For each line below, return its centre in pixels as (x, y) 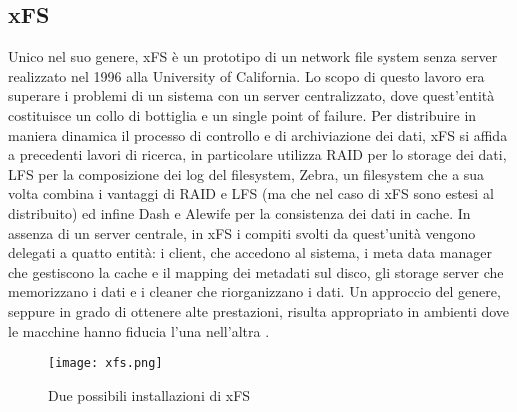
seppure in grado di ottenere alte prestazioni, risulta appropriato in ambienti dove (259, 310)
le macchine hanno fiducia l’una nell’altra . (139, 330)
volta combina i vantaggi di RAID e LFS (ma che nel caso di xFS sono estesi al (251, 193)
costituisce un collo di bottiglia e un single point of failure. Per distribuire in (242, 114)
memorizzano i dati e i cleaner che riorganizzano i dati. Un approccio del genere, (254, 291)
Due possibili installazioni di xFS (149, 394)
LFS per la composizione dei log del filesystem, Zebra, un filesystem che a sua (246, 173)
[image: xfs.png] (105, 363)
